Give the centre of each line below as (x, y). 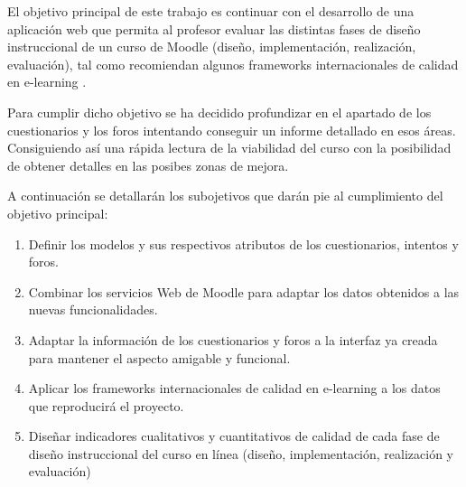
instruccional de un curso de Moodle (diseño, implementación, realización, (212, 47)
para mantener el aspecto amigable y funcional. (159, 357)
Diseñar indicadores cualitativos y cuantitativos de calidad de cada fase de (234, 436)
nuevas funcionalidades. (93, 309)
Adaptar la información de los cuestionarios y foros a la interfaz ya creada (233, 339)
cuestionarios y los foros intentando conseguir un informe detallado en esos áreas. (232, 130)
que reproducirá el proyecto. (106, 405)
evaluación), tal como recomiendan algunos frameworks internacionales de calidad (233, 64)
